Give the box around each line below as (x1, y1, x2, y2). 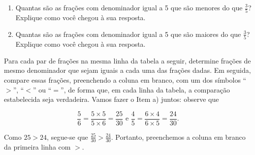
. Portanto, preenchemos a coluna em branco (111, 131, 246, 142)
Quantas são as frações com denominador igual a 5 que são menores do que (15, 2, 243, 12)
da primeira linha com (4, 141, 71, 152)
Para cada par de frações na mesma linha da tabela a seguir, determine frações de (4, 55, 251, 65)
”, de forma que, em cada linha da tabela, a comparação (61, 84, 230, 94)
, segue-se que (47, 131, 88, 142)
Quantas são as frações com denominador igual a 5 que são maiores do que (15, 29, 241, 39)
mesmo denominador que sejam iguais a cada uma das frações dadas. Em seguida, (4, 65, 251, 75)
